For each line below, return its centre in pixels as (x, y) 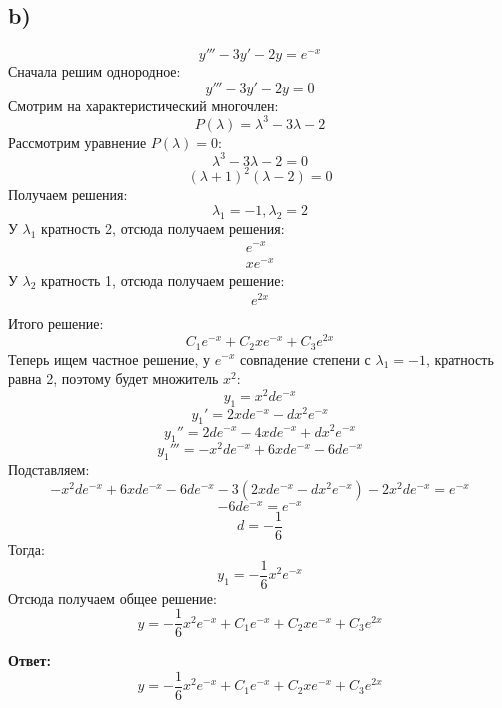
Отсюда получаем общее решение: (112, 597)
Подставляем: (49, 469)
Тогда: (26, 548)
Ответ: (29, 660)
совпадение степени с (305, 358)
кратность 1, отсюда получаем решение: (163, 279)
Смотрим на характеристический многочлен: (143, 104)
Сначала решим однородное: (94, 71)
